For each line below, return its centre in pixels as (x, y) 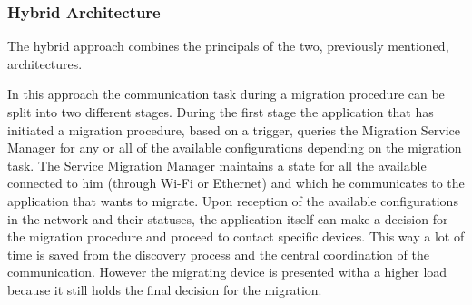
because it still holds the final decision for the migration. (165, 289)
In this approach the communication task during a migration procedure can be (226, 94)
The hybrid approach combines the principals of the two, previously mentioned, (228, 46)
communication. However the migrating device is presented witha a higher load (227, 272)
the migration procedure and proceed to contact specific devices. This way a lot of (236, 236)
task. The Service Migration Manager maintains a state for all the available (217, 165)
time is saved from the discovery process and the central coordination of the (218, 254)
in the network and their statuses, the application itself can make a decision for (228, 218)
